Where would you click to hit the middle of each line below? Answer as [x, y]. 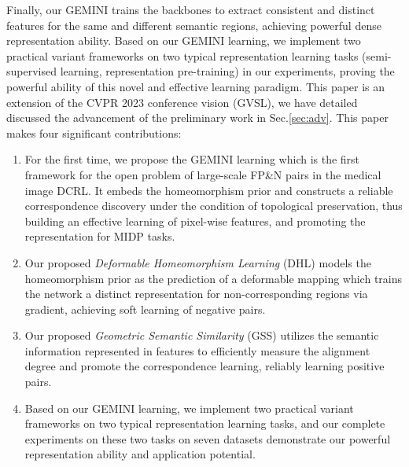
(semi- [377, 55]
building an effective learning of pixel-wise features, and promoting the [195, 221]
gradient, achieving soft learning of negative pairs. [145, 309]
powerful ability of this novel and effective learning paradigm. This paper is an [196, 86]
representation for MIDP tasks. [100, 236]
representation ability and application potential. [140, 454]
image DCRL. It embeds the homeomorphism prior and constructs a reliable [209, 190]
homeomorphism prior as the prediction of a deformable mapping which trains [214, 278]
